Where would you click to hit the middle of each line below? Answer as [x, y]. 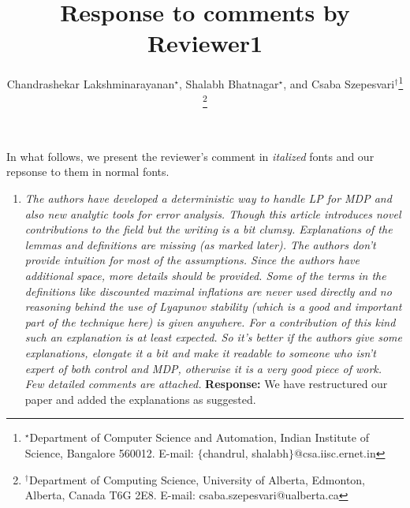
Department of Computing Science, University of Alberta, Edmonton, [197, 479]
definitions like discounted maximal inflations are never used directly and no [208, 291]
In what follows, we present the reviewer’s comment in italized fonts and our [190, 156]
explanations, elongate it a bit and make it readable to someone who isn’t [200, 353]
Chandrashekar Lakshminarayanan [91, 83]
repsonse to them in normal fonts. [88, 172]
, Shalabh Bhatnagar [229, 83]
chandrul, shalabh [246, 452]
